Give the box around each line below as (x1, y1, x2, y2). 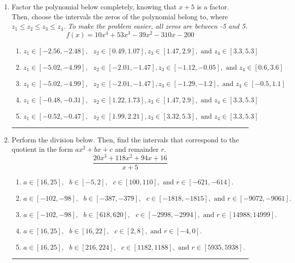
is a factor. (197, 1, 229, 11)
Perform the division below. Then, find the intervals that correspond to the (11, 134, 239, 144)
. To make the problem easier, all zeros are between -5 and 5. (63, 21, 248, 31)
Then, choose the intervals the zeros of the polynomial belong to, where (11, 11, 228, 21)
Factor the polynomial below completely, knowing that (11, 1, 177, 11)
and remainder (114, 144, 159, 154)
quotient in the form (11, 144, 73, 154)
